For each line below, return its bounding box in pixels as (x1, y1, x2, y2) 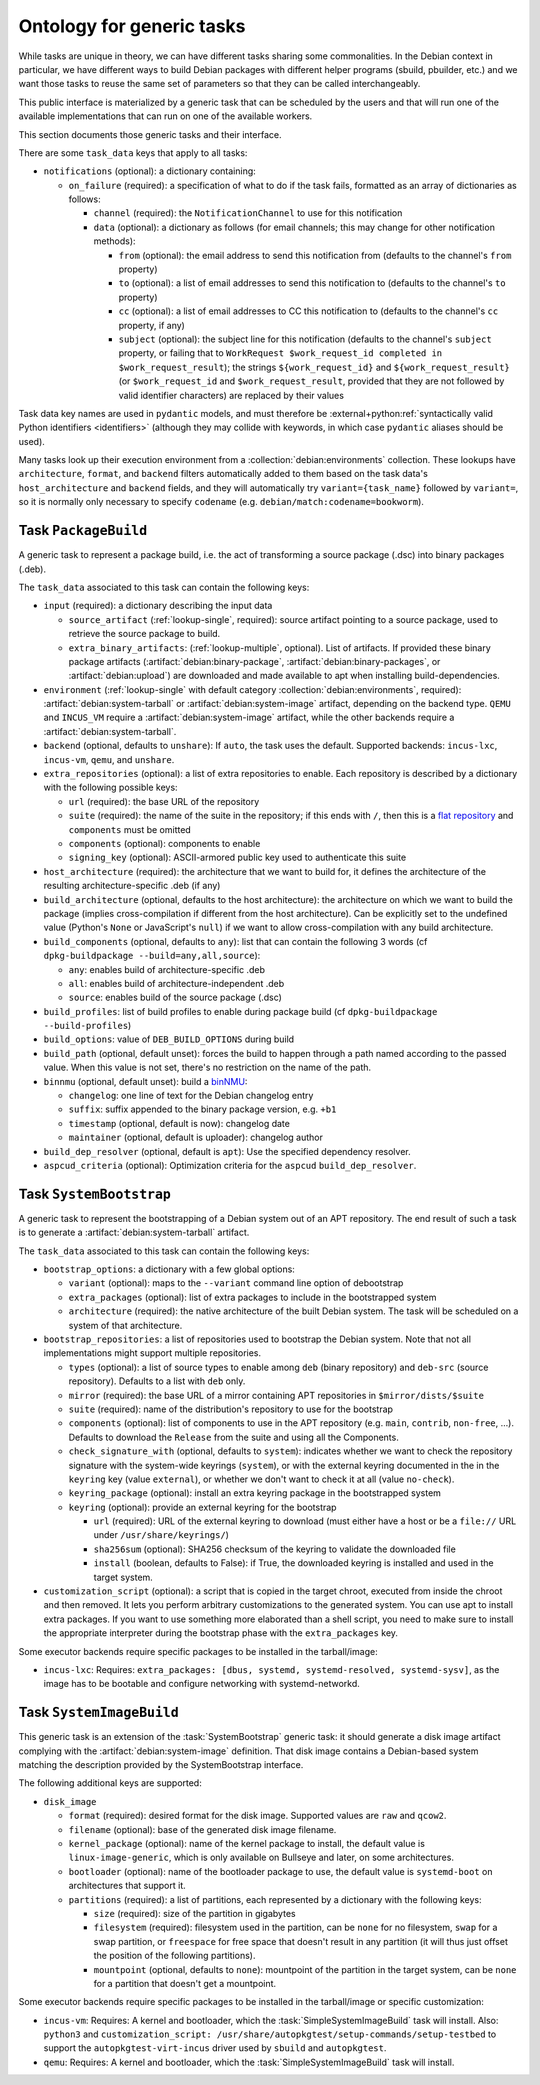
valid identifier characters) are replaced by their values (118, 389, 345, 401)
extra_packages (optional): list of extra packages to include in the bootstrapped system (68, 1291, 437, 1303)
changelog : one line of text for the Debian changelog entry (68, 1090, 314, 1102)
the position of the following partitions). (93, 1950, 256, 1962)
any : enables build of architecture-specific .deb (68, 963, 265, 975)
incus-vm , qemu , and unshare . (43, 753, 175, 765)
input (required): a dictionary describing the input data (43, 600, 273, 612)
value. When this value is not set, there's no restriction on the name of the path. (43, 1061, 372, 1074)
